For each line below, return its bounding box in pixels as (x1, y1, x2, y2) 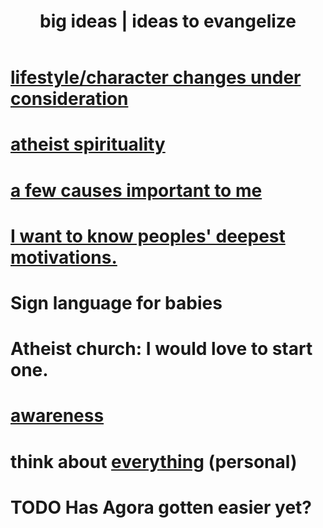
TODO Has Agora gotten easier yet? (10, 496, 313, 519)
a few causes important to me (10, 179, 263, 202)
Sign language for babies (10, 291, 223, 314)
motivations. (10, 246, 118, 269)
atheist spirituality (10, 133, 166, 156)
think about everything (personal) (10, 450, 298, 473)
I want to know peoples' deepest (10, 225, 286, 247)
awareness (10, 405, 105, 427)
